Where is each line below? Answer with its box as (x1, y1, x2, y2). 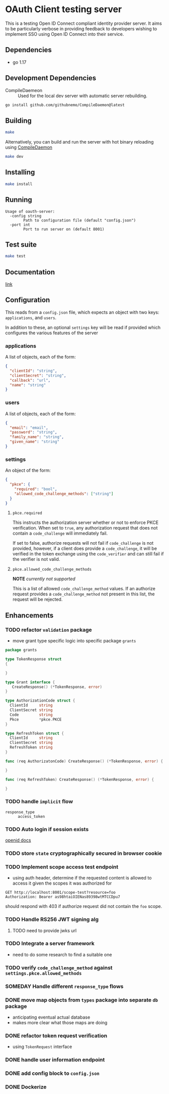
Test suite (5, 240, 37, 249)
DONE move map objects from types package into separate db (5, 996, 158, 1003)
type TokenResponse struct (5, 657, 62, 662)
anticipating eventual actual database (12, 1014, 91, 1020)
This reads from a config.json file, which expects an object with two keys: (5, 309, 159, 315)
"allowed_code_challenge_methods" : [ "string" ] (14, 491, 114, 496)
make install (5, 181, 33, 187)
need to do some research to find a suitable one (12, 951, 112, 957)
